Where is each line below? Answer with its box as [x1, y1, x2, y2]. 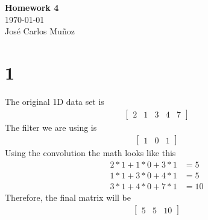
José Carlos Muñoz [5, 25, 75, 37]
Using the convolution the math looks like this [5, 146, 176, 159]
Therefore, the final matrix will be [5, 190, 131, 203]
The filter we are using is [5, 121, 97, 133]
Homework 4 [5, 1, 59, 13]
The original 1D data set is [5, 95, 104, 107]
